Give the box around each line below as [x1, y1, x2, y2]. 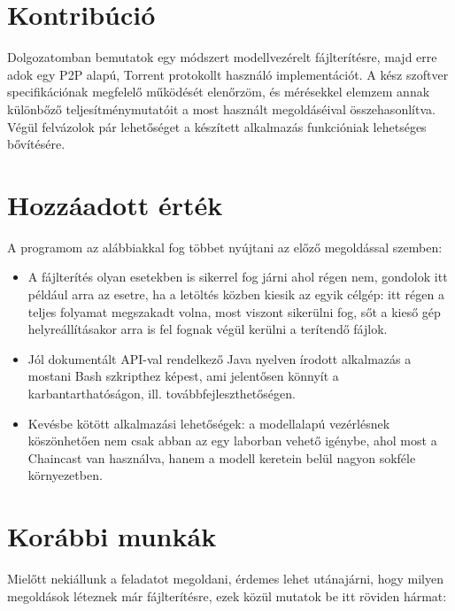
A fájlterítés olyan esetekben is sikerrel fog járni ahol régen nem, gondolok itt [27, 267, 448, 286]
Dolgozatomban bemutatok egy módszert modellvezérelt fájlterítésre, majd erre [7, 48, 437, 66]
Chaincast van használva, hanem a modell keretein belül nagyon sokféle [27, 448, 416, 467]
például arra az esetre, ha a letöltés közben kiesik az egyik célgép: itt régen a [27, 285, 444, 303]
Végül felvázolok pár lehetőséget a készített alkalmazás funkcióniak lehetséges [7, 117, 427, 135]
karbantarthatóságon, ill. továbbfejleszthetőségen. [27, 383, 296, 402]
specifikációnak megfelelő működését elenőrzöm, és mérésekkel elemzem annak [7, 82, 430, 101]
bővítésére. [7, 135, 66, 153]
